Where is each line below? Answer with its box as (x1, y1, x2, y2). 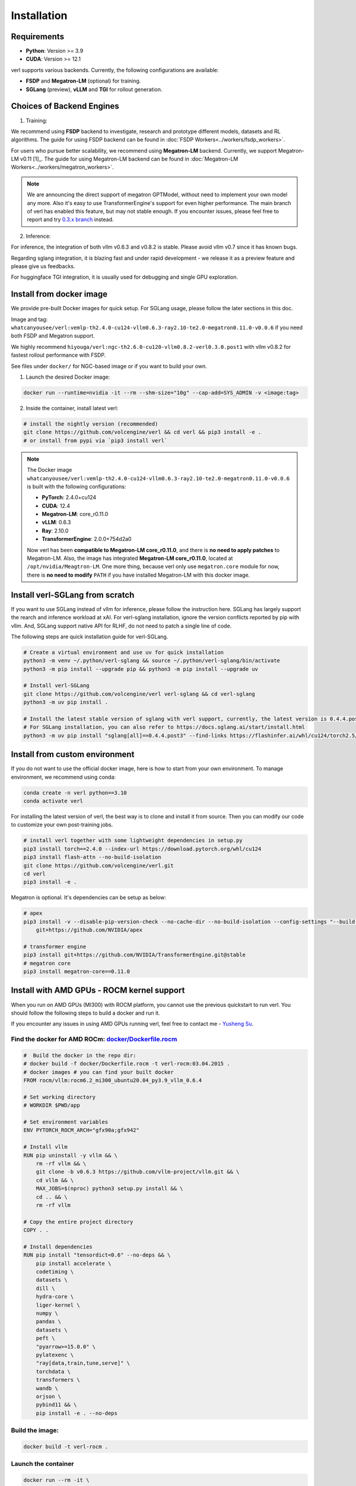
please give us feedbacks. (11, 263, 75, 270)
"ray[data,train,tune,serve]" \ (36, 1360, 131, 1367)
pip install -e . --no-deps (36, 1409, 118, 1416)
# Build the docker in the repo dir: (23, 1052, 136, 1059)
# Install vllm (23, 1144, 68, 1150)
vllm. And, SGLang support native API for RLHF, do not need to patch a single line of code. (11, 622, 232, 629)
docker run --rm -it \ (23, 1476, 90, 1483)
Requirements (11, 32, 65, 42)
